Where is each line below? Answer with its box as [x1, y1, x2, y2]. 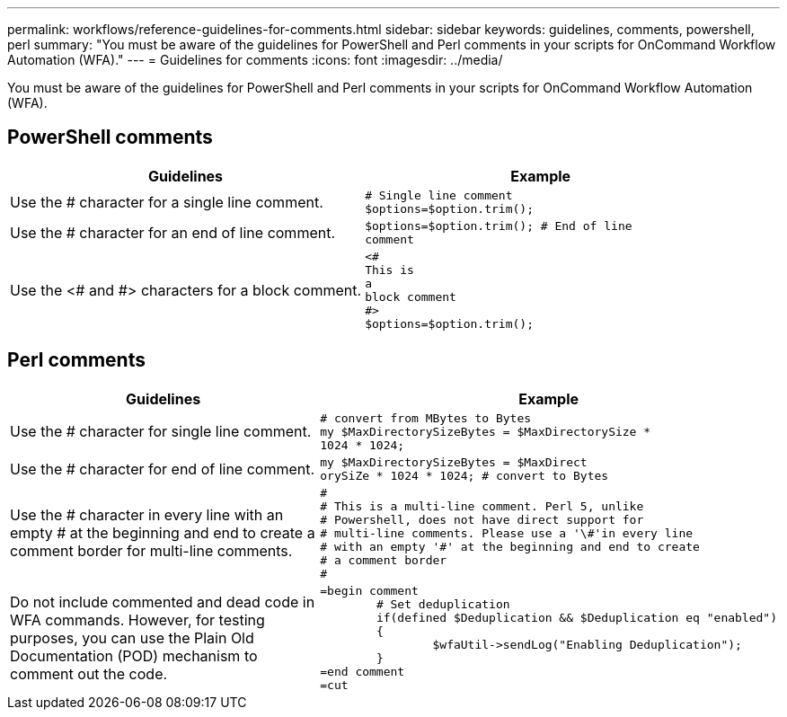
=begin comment [320, 583, 419, 597]
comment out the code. [10, 664, 168, 683]
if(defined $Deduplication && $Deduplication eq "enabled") [376, 610, 777, 624]
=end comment [320, 664, 405, 678]
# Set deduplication [376, 597, 510, 611]
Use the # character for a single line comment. [10, 192, 323, 211]
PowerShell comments [7, 126, 213, 149]
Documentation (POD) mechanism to [10, 646, 258, 665]
